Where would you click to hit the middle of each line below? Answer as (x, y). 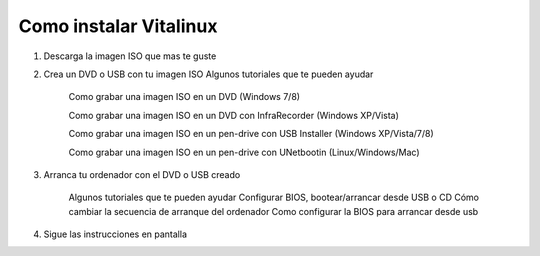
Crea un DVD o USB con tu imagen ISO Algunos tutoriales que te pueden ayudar (208, 74)
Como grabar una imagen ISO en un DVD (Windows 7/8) (184, 97)
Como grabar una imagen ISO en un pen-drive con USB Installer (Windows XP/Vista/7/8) (251, 134)
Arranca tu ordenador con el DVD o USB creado (142, 174)
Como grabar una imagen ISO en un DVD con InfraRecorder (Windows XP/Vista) (234, 115)
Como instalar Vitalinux (118, 26)
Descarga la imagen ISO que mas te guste (130, 56)
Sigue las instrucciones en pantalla (115, 234)
